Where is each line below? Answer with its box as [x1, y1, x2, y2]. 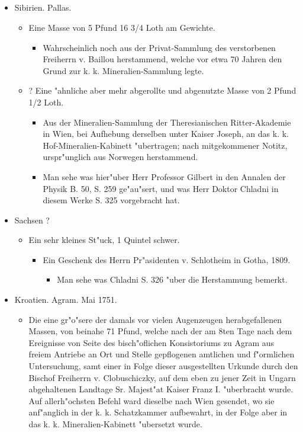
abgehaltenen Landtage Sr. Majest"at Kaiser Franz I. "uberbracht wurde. [28, 383, 294, 395]
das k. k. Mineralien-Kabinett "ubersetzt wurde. [28, 418, 202, 430]
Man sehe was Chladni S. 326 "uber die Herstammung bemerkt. [57, 273, 288, 286]
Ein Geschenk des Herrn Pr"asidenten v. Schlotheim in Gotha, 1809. [43, 253, 291, 265]
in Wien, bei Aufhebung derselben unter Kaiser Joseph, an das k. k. [43, 127, 289, 140]
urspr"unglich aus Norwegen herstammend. [43, 151, 198, 163]
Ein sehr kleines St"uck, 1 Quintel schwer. [28, 233, 180, 246]
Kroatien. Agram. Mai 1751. [14, 293, 117, 306]
